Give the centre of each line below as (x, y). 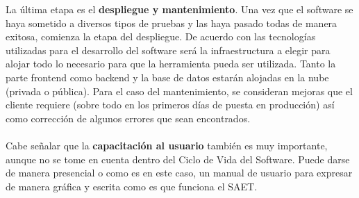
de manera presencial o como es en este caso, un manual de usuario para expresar (179, 173)
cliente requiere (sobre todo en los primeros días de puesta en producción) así (170, 105)
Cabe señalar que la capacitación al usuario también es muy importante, (167, 145)
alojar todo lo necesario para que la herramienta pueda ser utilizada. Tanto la (171, 64)
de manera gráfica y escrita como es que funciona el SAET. (132, 186)
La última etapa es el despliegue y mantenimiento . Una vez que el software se (179, 9)
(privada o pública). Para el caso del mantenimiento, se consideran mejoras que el (179, 91)
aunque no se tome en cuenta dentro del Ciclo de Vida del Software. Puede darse (178, 159)
